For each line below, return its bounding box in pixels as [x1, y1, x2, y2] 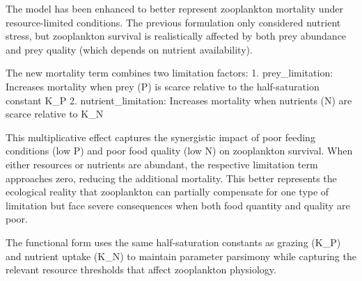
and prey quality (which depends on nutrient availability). [6, 42, 253, 56]
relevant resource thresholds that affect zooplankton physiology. [6, 262, 276, 277]
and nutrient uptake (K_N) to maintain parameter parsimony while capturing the [6, 248, 356, 263]
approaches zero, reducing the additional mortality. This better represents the [6, 170, 337, 185]
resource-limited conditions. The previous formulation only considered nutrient [6, 15, 341, 29]
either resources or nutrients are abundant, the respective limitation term [6, 156, 318, 171]
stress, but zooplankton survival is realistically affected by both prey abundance [6, 29, 347, 43]
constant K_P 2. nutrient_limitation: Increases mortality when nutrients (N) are [6, 93, 352, 107]
